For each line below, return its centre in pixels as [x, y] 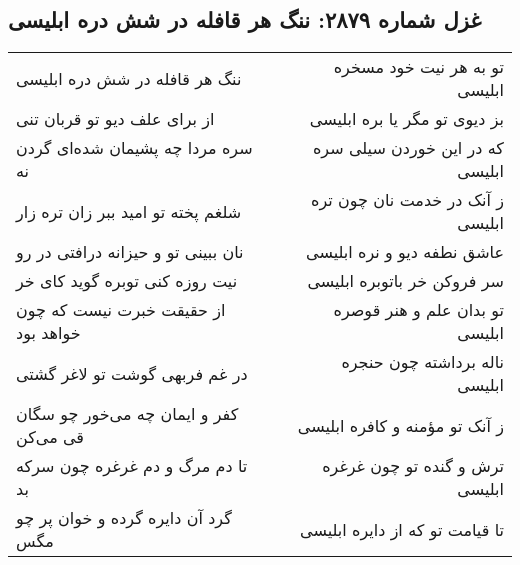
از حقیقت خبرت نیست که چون [121, 310]
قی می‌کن [50, 437]
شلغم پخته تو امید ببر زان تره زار [129, 211]
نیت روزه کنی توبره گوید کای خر [127, 281]
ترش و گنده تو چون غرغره [413, 466]
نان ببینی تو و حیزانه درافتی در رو [130, 252]
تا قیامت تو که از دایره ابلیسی [402, 529]
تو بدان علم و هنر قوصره [418, 310]
